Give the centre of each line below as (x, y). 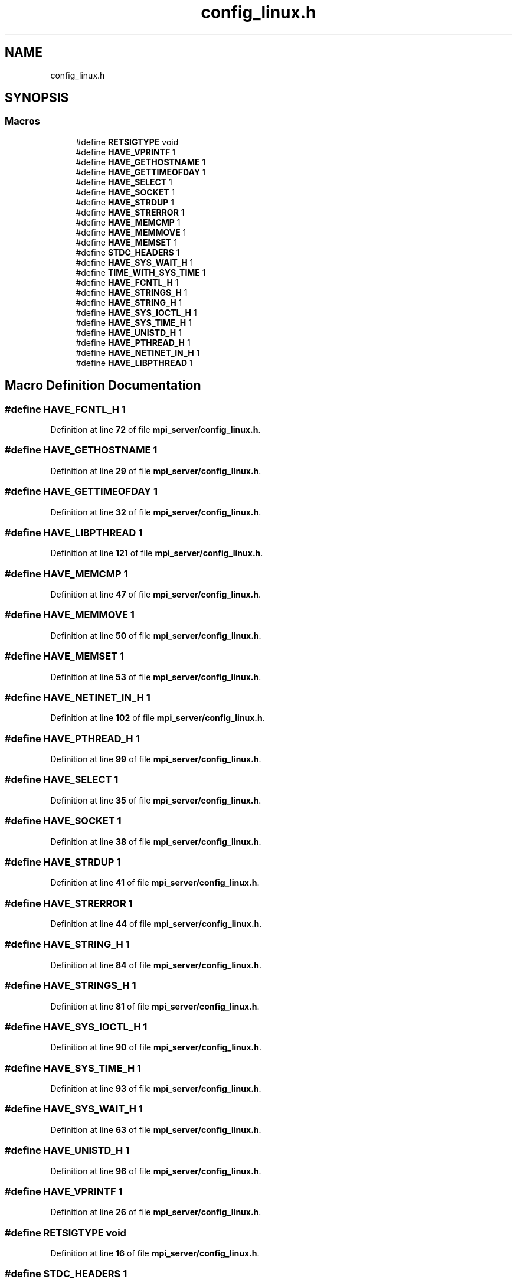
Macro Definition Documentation (103, 386)
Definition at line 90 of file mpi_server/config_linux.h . (156, 1047)
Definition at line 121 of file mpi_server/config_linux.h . (157, 553)
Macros (22, 121)
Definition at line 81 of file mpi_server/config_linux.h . (155, 1006)
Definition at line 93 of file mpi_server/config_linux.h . (156, 1089)
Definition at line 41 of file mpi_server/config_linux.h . (155, 883)
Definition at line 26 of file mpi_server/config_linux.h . (156, 1212)
